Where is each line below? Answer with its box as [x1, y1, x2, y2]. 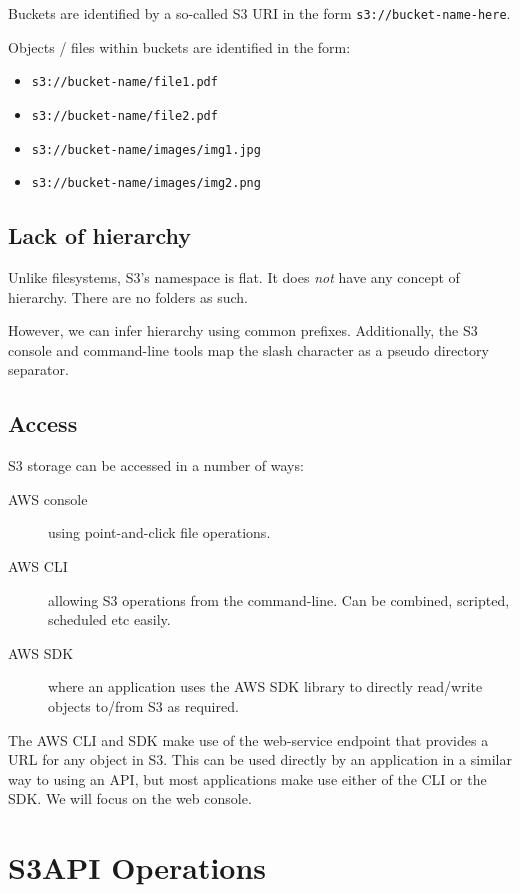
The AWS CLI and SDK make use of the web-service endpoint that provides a [8, 729, 489, 750]
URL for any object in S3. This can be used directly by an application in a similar [8, 749, 512, 770]
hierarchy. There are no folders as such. [8, 286, 248, 307]
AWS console [8, 488, 88, 509]
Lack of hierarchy [8, 220, 191, 251]
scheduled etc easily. [48, 609, 171, 630]
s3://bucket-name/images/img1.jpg [31, 142, 261, 157]
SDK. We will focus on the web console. [8, 788, 252, 809]
